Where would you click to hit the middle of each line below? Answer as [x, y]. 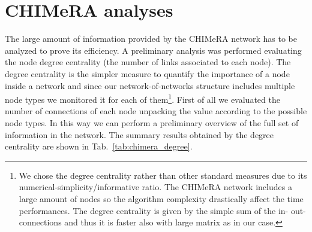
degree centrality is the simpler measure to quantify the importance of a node [147, 73]
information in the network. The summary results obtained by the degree [139, 134]
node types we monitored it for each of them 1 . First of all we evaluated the [142, 98]
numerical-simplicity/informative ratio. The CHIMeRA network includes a [155, 187]
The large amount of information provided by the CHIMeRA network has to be [151, 39]
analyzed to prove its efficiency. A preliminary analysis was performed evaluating [153, 50]
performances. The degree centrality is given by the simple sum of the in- [154, 210]
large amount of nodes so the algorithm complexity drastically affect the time [161, 198]
